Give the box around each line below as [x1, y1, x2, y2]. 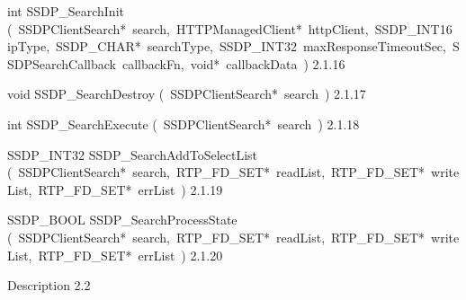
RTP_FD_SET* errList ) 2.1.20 [38, 245, 223, 264]
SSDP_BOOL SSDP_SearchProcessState [7, 210, 237, 229]
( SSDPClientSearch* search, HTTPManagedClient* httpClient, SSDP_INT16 [7, 19, 453, 38]
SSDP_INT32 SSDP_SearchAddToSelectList [7, 145, 258, 163]
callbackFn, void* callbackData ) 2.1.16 [122, 54, 345, 73]
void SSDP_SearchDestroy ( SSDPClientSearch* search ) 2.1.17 [7, 84, 366, 103]
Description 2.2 [7, 276, 91, 295]
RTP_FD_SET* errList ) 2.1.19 [38, 180, 223, 199]
